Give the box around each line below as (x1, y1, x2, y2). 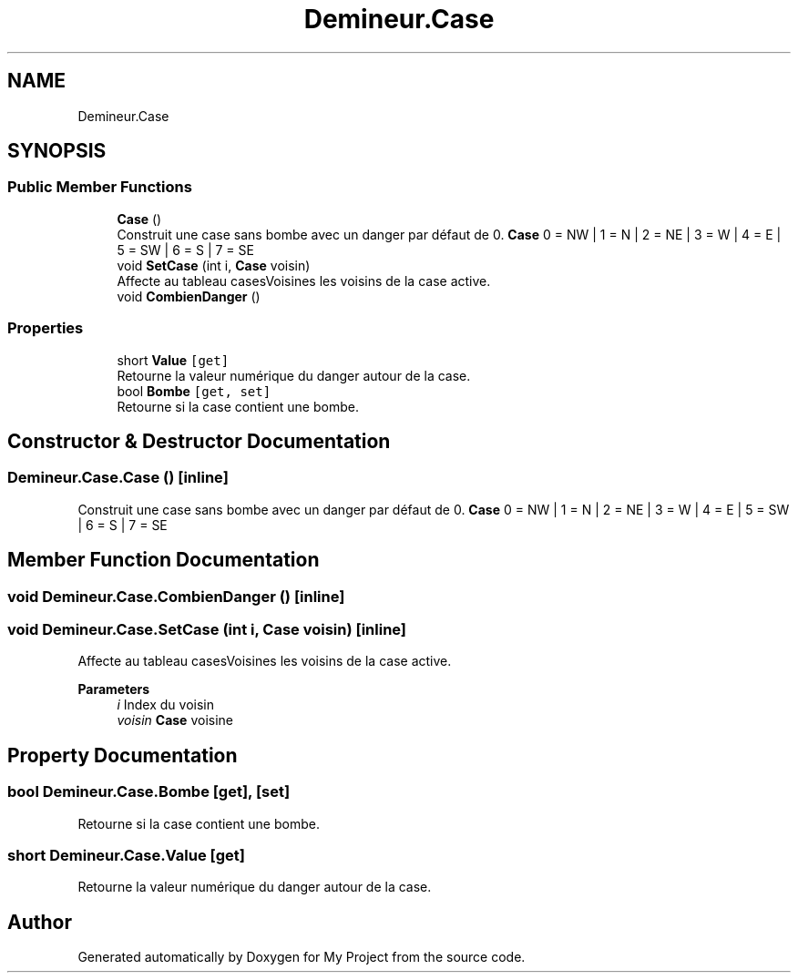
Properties (7, 319, 84, 338)
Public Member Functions (7, 178, 192, 197)
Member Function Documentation (7, 548, 320, 572)
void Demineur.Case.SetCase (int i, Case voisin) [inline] (7, 620, 407, 638)
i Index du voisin (117, 697, 214, 713)
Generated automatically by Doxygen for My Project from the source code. (77, 949, 526, 965)
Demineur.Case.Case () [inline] (7, 468, 229, 487)
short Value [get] (117, 352, 230, 368)
